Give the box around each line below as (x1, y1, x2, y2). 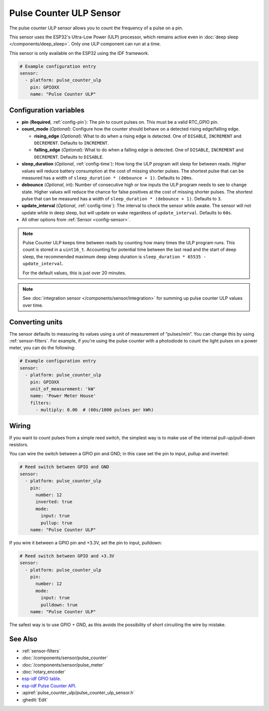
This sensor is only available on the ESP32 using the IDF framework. (9, 50, 149, 56)
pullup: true (40, 520, 73, 526)
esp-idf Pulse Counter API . (21, 683, 77, 689)
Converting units (9, 318, 63, 326)
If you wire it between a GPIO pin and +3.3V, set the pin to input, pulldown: (9, 539, 162, 545)
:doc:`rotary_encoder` (21, 669, 66, 675)
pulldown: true (40, 602, 78, 608)
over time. (22, 302, 43, 308)
